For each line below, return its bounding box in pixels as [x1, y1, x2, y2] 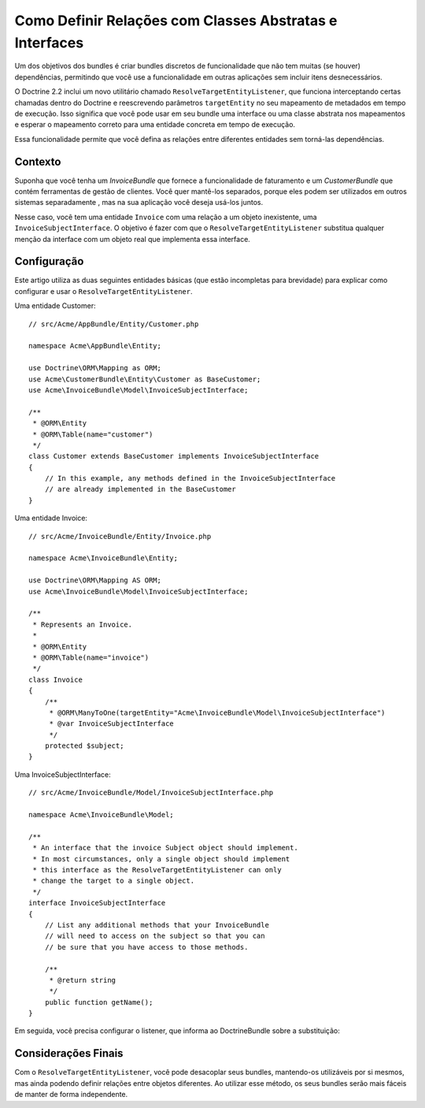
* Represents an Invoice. [32, 619, 133, 629]
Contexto [14, 154, 61, 169]
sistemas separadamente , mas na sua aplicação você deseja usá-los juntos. [14, 198, 264, 207]
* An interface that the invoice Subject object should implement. [32, 843, 298, 853]
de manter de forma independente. [14, 1090, 128, 1099]
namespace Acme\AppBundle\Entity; [28, 341, 161, 351]
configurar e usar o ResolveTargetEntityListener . [14, 286, 193, 296]
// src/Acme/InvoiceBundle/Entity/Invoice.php [28, 532, 212, 541]
